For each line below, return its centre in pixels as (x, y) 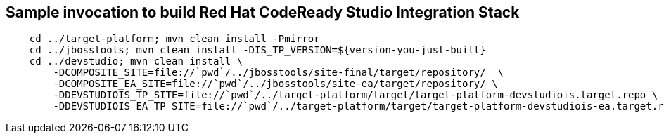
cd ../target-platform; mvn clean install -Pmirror (174, 39)
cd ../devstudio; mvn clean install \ (136, 61)
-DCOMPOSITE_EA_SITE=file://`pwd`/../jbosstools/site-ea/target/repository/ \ (275, 84)
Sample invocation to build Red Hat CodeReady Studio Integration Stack (263, 12)
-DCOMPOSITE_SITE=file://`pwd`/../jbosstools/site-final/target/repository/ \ (279, 73)
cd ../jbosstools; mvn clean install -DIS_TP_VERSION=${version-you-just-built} (257, 50)
